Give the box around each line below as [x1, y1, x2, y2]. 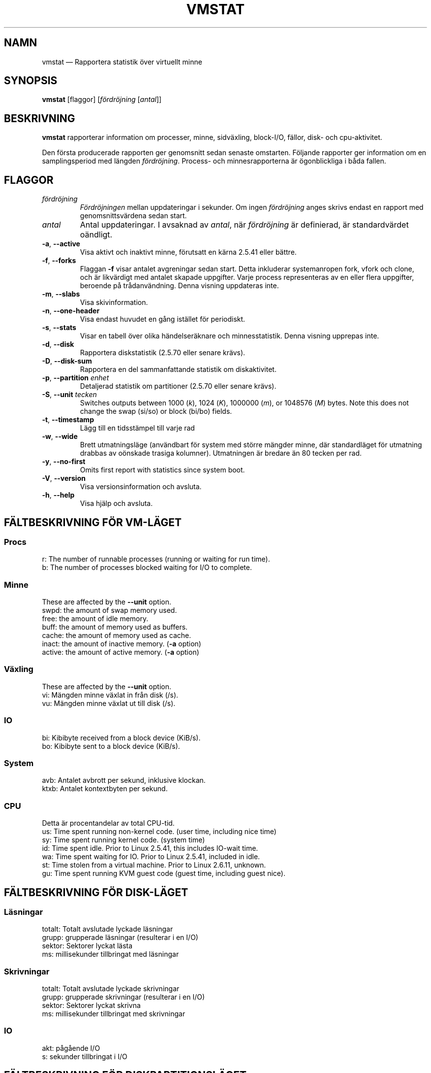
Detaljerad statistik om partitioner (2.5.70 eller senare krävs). [80, 382, 277, 391]
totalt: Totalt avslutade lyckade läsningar [42, 925, 173, 934]
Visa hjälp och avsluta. [80, 499, 153, 508]
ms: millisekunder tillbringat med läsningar [42, 950, 179, 959]
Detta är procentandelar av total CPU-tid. [42, 819, 175, 828]
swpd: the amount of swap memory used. [42, 606, 177, 615]
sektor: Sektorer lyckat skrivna [42, 1001, 141, 1010]
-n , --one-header [42, 306, 100, 315]
